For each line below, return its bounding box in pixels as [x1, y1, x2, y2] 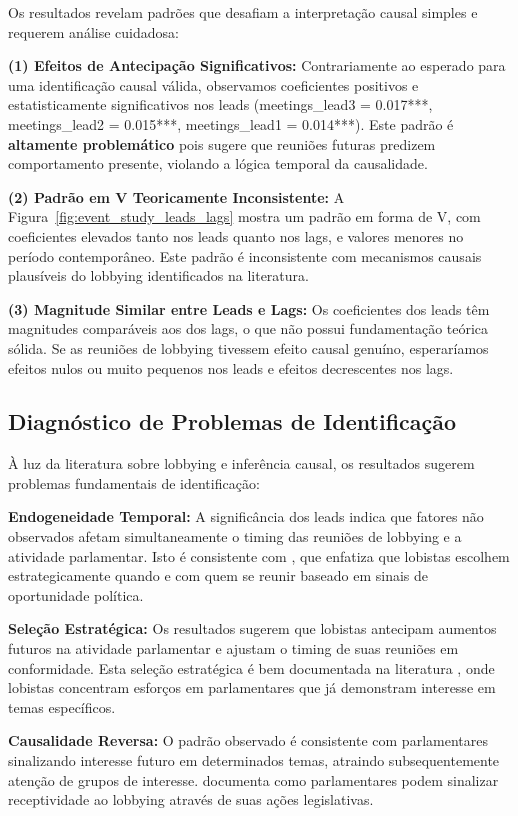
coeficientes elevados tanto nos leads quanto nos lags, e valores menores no [8, 225, 464, 246]
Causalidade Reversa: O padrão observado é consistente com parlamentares [8, 730, 488, 751]
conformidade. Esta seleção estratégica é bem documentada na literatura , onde [8, 657, 495, 678]
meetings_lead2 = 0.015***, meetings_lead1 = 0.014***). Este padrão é [8, 113, 454, 134]
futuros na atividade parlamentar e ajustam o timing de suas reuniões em [8, 638, 459, 659]
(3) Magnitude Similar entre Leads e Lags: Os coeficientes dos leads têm [8, 298, 490, 319]
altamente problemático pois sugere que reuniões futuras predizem [8, 133, 436, 154]
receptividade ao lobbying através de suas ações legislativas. [8, 789, 374, 810]
